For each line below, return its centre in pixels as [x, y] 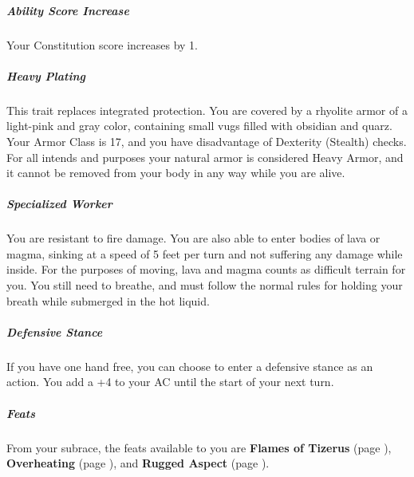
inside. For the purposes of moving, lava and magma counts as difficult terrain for [206, 269]
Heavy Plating [46, 75]
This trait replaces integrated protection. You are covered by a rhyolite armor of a [207, 110]
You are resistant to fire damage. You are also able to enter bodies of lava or [193, 238]
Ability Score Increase [68, 10]
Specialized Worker [59, 204]
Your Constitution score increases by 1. [102, 44]
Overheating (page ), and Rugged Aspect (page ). [138, 463]
